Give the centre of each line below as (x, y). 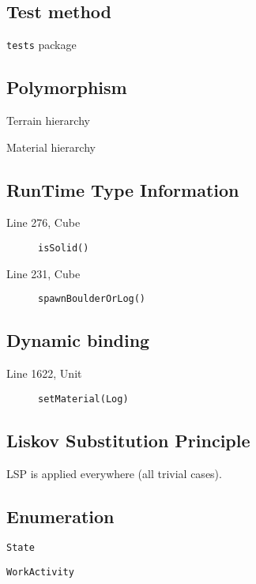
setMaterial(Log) (83, 399)
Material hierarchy (51, 147)
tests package (41, 45)
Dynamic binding (78, 340)
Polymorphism (67, 87)
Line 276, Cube (43, 222)
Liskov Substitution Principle (128, 440)
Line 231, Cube (43, 273)
